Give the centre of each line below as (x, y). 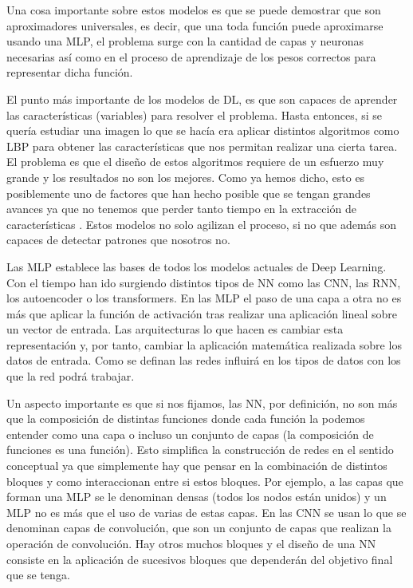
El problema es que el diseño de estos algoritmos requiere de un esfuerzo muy (195, 162)
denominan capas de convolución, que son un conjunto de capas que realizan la (199, 528)
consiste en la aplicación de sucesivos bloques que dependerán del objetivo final (200, 559)
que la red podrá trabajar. (71, 376)
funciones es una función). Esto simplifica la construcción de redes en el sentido (200, 450)
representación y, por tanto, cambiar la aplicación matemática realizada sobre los (204, 344)
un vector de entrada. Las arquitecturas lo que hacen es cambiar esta (175, 329)
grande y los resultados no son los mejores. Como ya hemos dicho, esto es (186, 177)
